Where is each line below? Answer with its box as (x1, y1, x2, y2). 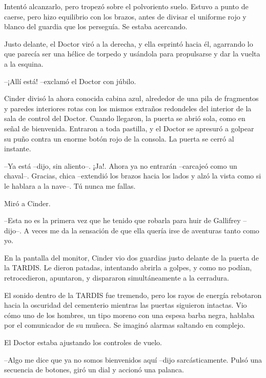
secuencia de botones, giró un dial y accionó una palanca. (4, 364, 184, 375)
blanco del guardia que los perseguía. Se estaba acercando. (4, 21, 188, 32)
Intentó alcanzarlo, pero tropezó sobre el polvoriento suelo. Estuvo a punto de (4, 1, 249, 11)
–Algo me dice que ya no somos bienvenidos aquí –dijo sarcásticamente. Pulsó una (4, 354, 262, 365)
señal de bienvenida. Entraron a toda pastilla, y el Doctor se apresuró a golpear (4, 123, 254, 133)
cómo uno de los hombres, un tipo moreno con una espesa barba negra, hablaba (4, 309, 255, 320)
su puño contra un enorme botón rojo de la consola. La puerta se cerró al (4, 133, 234, 144)
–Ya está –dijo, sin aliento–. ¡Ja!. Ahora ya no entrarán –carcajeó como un (4, 160, 237, 171)
